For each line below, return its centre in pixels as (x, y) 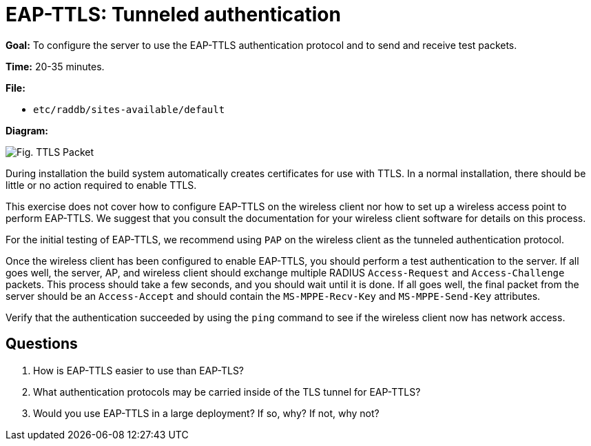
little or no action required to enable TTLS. (101, 185)
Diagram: (27, 130)
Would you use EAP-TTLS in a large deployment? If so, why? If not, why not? (206, 413)
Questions (42, 344)
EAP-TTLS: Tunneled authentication (173, 14)
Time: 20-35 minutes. (55, 66)
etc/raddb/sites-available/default (129, 109)
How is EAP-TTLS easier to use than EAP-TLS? (139, 370)
